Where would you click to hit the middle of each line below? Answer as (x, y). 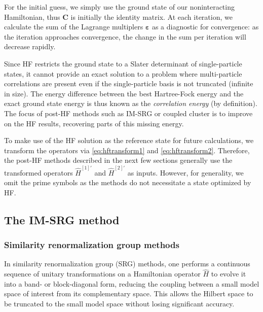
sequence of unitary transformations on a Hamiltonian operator (102, 274)
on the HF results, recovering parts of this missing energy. (94, 123)
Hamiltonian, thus (32, 16)
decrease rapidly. (30, 46)
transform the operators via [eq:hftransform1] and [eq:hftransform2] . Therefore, (127, 150)
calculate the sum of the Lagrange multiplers (74, 27)
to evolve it (229, 274)
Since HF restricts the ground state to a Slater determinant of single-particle (123, 63)
